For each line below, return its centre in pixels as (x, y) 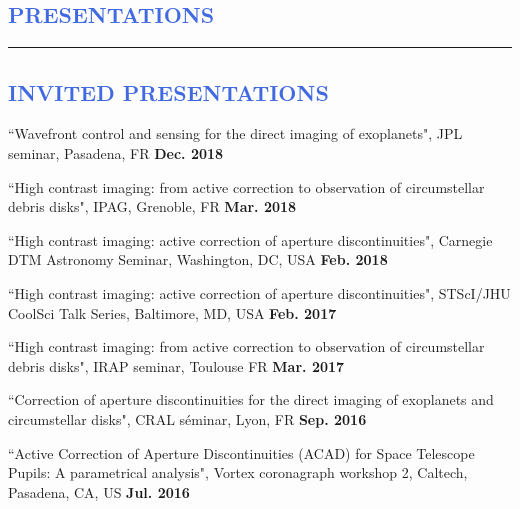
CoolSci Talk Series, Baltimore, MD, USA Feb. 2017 (172, 312)
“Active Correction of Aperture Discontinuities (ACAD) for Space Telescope (241, 452)
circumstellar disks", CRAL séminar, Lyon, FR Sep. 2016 (187, 418)
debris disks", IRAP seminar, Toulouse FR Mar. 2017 (176, 365)
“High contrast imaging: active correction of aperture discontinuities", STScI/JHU (259, 292)
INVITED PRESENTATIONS (168, 91)
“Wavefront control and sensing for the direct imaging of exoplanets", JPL (235, 133)
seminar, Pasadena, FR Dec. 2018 (116, 153)
